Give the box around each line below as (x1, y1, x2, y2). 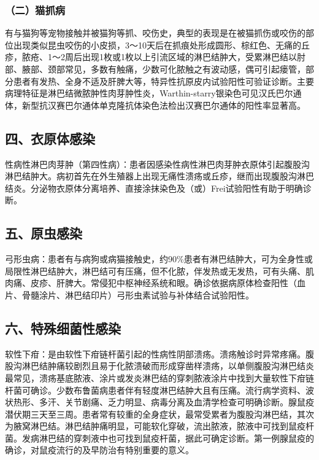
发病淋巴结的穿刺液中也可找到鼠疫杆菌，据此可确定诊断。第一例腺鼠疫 (21, 431, 306, 444)
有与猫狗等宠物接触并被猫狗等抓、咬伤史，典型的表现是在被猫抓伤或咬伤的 (5, 26, 306, 39)
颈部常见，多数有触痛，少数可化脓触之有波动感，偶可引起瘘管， (47, 63, 306, 75)
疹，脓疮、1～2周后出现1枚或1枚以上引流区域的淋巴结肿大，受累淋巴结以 (5, 50, 297, 63)
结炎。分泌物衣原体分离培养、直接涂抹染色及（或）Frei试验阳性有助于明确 (5, 181, 303, 194)
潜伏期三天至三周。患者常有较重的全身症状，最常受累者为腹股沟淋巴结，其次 (5, 407, 314, 420)
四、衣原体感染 (5, 128, 95, 147)
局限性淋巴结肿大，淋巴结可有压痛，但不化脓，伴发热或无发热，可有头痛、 (5, 264, 306, 277)
